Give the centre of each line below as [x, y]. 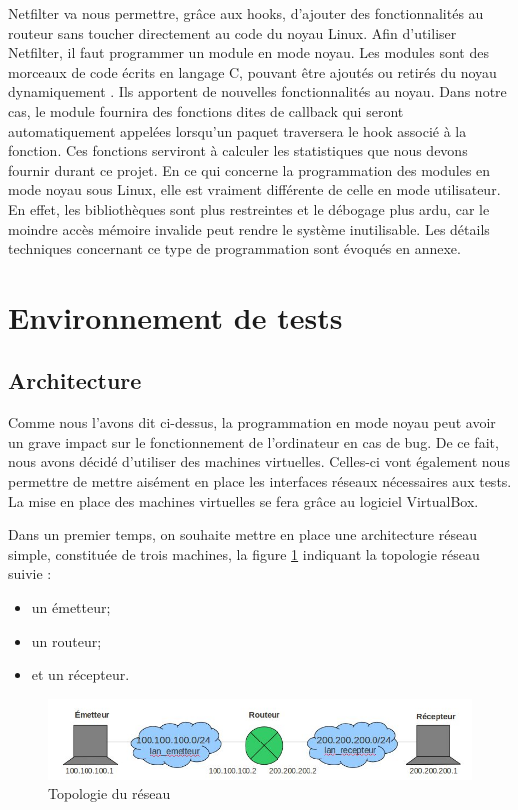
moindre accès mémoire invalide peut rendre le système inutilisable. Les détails [249, 228]
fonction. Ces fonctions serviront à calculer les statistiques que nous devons [238, 150]
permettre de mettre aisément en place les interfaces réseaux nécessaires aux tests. [260, 481]
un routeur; [66, 640]
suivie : [30, 573]
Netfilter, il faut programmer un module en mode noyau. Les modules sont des [248, 52]
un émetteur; [71, 607]
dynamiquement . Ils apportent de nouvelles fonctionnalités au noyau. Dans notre [257, 91]
